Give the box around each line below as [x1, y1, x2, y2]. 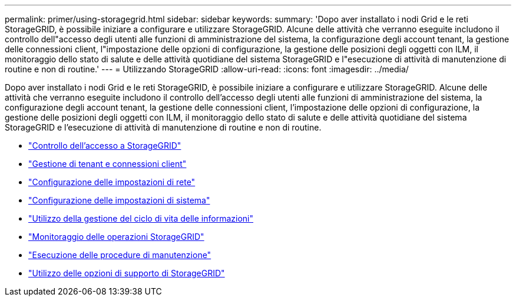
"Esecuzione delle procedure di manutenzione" [28, 250, 211, 260]
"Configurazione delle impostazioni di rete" [28, 177, 196, 187]
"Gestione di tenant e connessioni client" [28, 159, 187, 169]
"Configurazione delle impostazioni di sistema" [28, 195, 210, 205]
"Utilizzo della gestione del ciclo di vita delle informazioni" [28, 213, 254, 223]
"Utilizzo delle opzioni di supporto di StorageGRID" [28, 268, 225, 278]
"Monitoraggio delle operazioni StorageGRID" [28, 232, 204, 242]
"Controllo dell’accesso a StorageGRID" [28, 141, 181, 150]
